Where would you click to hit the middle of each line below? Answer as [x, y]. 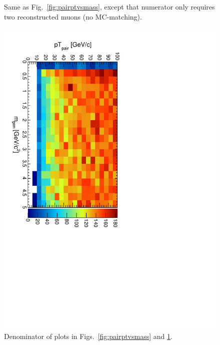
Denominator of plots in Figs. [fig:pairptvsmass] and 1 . [88, 336]
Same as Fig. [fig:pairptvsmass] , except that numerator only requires [109, 7]
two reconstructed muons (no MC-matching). [73, 16]
